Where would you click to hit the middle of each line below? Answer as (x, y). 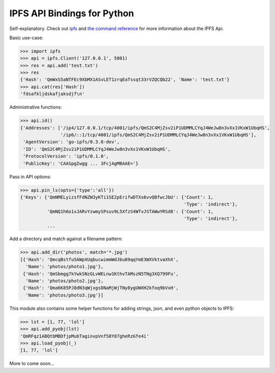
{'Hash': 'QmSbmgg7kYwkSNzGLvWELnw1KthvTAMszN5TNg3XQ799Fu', (101, 274)
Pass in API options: (30, 177)
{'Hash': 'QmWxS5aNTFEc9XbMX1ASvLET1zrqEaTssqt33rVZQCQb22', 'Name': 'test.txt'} (125, 80)
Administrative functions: (36, 107)
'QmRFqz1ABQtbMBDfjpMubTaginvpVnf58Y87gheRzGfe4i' (85, 336)
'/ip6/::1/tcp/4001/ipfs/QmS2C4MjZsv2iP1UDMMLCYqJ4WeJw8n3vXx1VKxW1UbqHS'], (158, 135)
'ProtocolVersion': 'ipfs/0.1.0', (66, 156)
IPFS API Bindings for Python (72, 13)
